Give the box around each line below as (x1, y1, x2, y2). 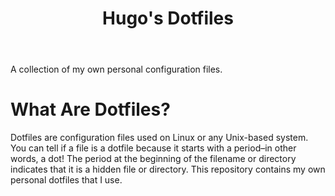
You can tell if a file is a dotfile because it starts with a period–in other (10, 142, 297, 154)
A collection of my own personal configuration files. (10, 63, 223, 76)
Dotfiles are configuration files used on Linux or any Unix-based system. (10, 132, 309, 144)
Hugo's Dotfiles (102, 7, 234, 30)
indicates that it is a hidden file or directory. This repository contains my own (10, 163, 326, 176)
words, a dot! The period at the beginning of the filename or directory (10, 153, 297, 165)
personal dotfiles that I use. (10, 174, 123, 186)
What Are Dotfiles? (10, 98, 171, 121)
